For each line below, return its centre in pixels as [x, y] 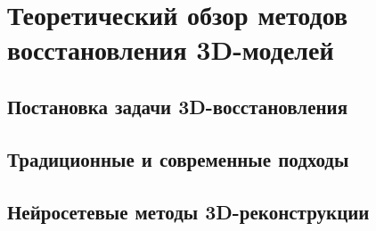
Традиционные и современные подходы [178, 158]
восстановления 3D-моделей [171, 49]
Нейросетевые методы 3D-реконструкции [188, 211]
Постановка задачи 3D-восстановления [178, 106]
